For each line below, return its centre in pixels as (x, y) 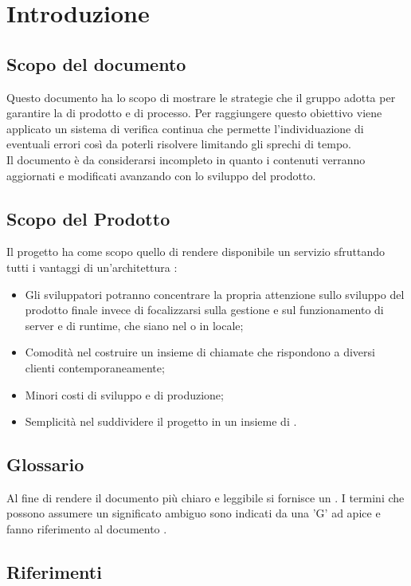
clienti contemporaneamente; (95, 367)
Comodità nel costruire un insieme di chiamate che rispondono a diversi (200, 352)
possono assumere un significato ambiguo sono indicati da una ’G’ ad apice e (194, 513)
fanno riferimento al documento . (87, 529)
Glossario (45, 464)
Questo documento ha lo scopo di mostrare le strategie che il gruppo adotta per (201, 97)
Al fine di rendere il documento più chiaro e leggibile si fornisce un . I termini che (205, 497)
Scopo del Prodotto (88, 218)
